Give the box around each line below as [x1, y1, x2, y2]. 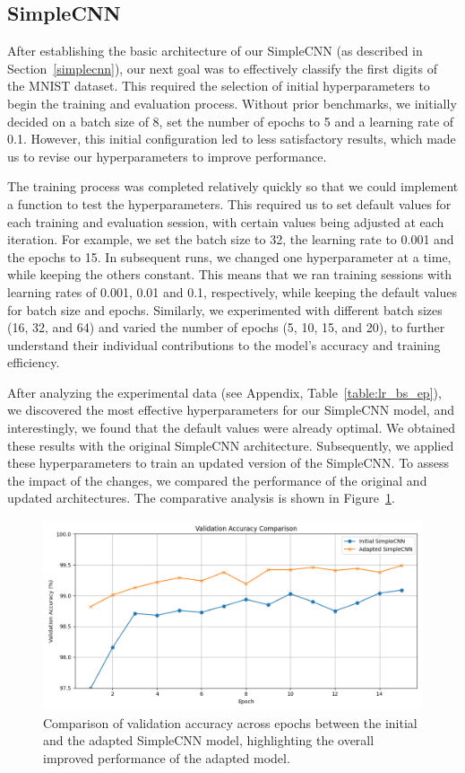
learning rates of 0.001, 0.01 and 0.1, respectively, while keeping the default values [7, 282, 458, 301]
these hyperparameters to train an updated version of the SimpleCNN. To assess [7, 453, 450, 472]
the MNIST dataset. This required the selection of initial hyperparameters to [7, 76, 430, 95]
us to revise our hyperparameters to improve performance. [7, 146, 327, 165]
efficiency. [7, 353, 60, 372]
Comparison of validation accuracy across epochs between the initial [43, 713, 418, 732]
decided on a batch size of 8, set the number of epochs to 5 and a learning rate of [7, 111, 454, 130]
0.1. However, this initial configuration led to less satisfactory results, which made [7, 129, 456, 148]
